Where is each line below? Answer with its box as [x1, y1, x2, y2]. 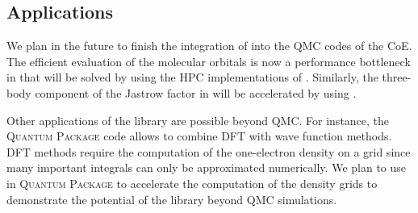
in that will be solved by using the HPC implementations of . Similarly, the [6, 69, 378, 86]
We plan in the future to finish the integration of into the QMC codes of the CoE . [6, 37, 412, 54]
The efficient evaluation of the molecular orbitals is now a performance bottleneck [6, 52, 411, 69]
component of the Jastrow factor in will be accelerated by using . [35, 84, 357, 101]
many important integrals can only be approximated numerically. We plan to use [6, 159, 407, 176]
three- [382, 69, 412, 86]
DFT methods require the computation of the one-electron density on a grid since [6, 143, 411, 160]
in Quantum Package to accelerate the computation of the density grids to [6, 174, 378, 191]
